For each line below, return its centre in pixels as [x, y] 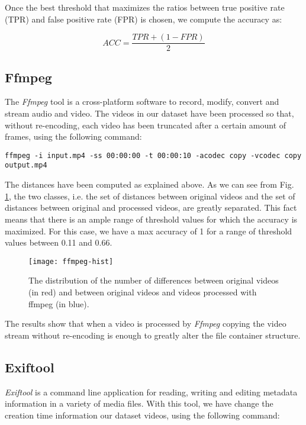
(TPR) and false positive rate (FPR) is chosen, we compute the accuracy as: [144, 19]
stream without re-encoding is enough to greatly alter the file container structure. [153, 335]
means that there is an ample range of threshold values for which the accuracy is [151, 219]
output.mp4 [26, 165]
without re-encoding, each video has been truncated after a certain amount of [146, 125]
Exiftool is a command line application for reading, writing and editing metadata [151, 392]
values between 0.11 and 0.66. [59, 242]
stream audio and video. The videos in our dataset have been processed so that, [149, 113]
